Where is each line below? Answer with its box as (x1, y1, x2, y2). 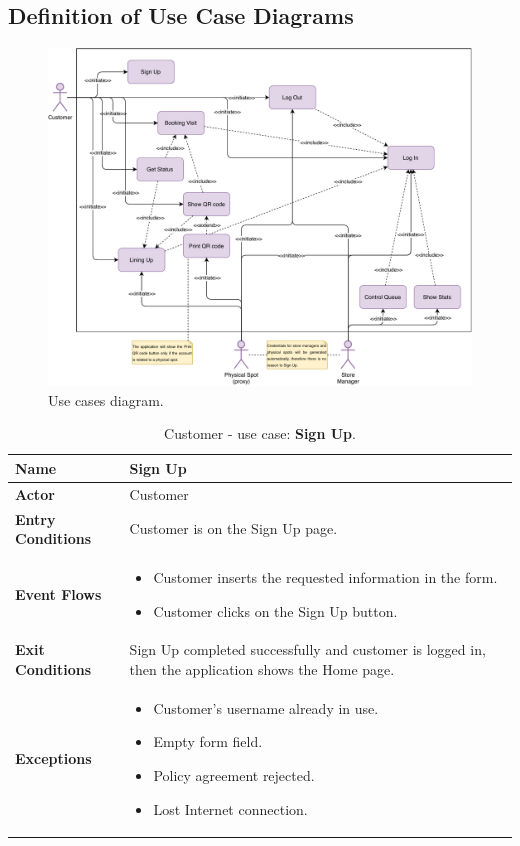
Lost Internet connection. (153, 798, 308, 819)
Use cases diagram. (48, 389, 164, 410)
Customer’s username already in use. (153, 697, 379, 718)
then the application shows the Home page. (129, 659, 395, 680)
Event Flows (15, 583, 102, 604)
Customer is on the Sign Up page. (129, 518, 338, 539)
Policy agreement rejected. (153, 765, 315, 786)
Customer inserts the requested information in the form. (153, 566, 498, 587)
